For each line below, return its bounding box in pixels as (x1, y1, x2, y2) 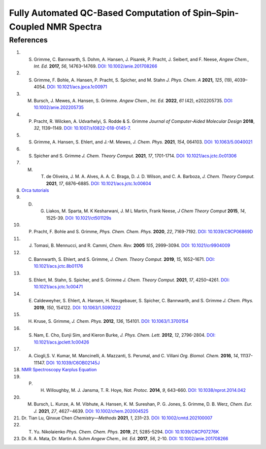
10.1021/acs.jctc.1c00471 (33, 284, 83, 290)
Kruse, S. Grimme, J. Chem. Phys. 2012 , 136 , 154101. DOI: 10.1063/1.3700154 (33, 318, 189, 324)
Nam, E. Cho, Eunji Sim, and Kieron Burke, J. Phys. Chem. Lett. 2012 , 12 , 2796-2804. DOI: (33, 332, 216, 338)
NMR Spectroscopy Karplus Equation (21, 367, 97, 373)
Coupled (9, 21, 45, 32)
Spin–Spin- (193, 7, 239, 18)
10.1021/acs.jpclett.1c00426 (33, 339, 90, 345)
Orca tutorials (21, 187, 49, 193)
